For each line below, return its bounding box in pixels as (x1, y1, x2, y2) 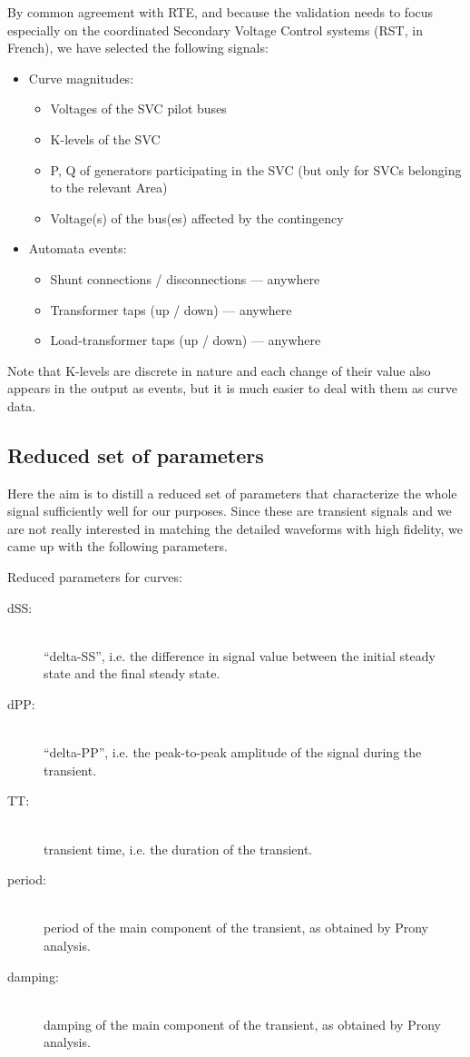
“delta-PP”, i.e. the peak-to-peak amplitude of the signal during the (44, 743, 422, 762)
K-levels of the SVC (50, 129, 161, 148)
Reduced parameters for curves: (7, 568, 182, 587)
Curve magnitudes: (28, 68, 134, 87)
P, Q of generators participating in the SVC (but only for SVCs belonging (50, 160, 462, 179)
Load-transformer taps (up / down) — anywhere (50, 331, 321, 350)
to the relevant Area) (50, 178, 168, 197)
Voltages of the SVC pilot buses (50, 99, 227, 118)
